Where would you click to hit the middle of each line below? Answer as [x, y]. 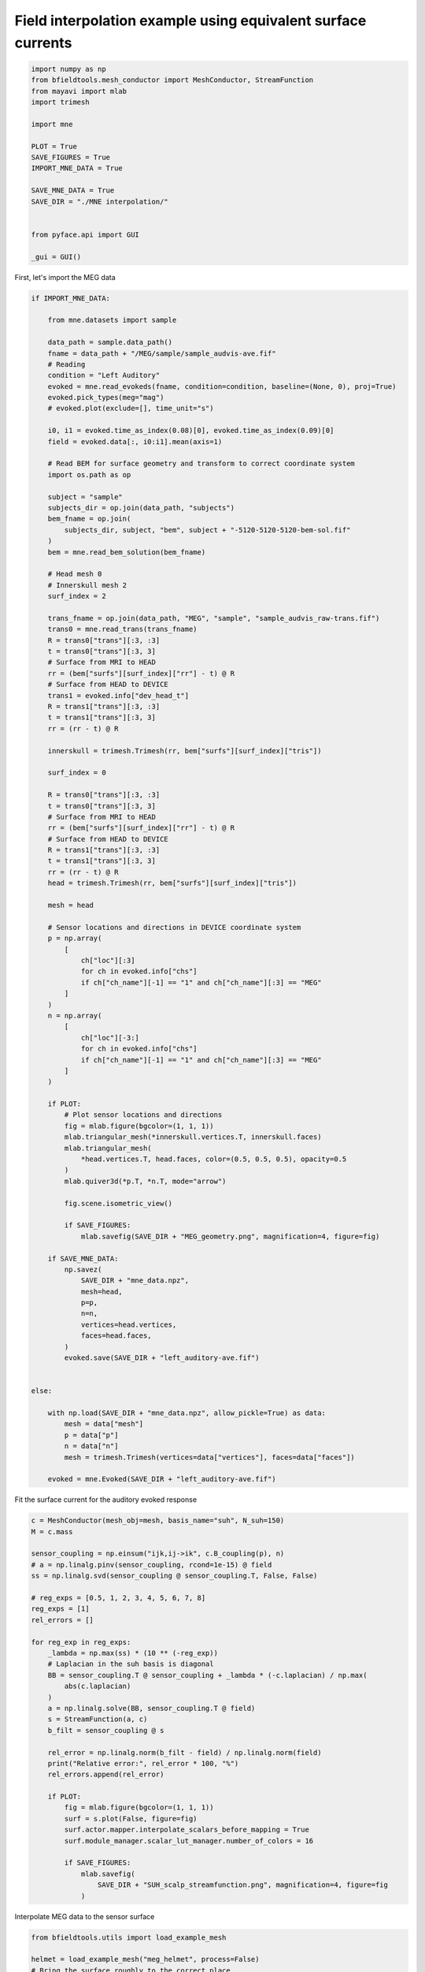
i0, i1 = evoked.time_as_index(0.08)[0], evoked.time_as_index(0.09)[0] [191, 431]
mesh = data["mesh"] [104, 1424]
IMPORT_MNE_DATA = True [77, 168]
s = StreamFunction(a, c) [98, 1719]
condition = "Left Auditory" [104, 375]
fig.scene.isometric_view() [118, 1203]
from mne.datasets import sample [112, 320]
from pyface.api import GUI [85, 234]
